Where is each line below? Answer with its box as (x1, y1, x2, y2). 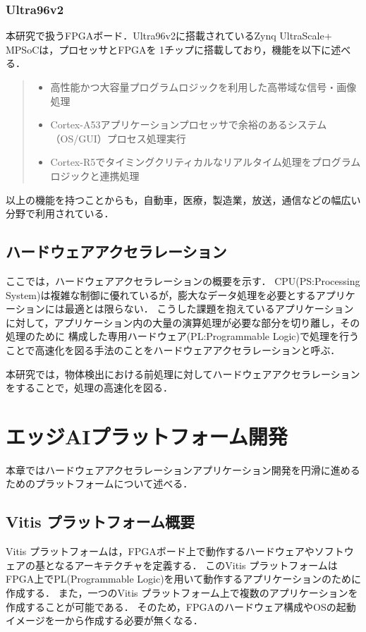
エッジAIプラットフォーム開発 (6, 421, 288, 450)
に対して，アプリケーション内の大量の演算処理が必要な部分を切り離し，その (6, 315, 360, 329)
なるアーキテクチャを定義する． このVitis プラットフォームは (54, 557, 338, 572)
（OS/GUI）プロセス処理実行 (50, 130, 186, 145)
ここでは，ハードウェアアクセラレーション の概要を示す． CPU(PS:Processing (6, 273, 360, 288)
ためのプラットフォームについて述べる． (6, 476, 193, 491)
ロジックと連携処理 (50, 168, 140, 183)
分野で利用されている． (6, 206, 114, 221)
